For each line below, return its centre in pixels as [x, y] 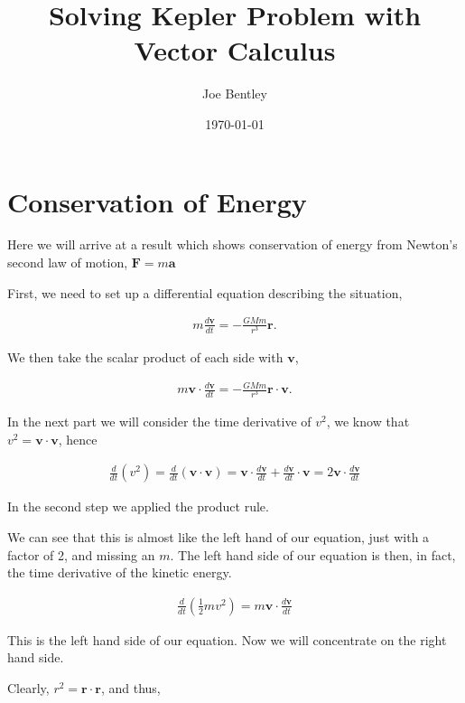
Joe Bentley [235, 94]
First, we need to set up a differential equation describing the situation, [205, 292]
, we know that [368, 422]
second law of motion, [68, 262]
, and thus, [130, 688]
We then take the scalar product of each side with [145, 356]
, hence [78, 439]
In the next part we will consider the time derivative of [159, 422]
